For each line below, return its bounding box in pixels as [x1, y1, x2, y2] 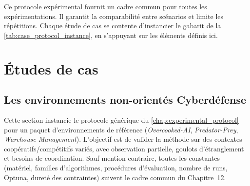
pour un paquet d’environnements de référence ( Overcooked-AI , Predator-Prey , [4, 124, 238, 134]
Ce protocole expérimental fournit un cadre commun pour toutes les [4, 1, 207, 11]
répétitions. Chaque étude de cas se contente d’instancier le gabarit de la [4, 20, 221, 31]
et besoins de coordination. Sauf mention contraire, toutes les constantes [4, 153, 220, 163]
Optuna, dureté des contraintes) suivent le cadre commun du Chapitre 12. [4, 172, 226, 182]
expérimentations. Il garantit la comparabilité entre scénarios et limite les [4, 11, 224, 21]
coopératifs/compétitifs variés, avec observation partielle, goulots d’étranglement [4, 143, 244, 153]
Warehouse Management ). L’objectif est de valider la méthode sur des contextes [4, 134, 242, 144]
